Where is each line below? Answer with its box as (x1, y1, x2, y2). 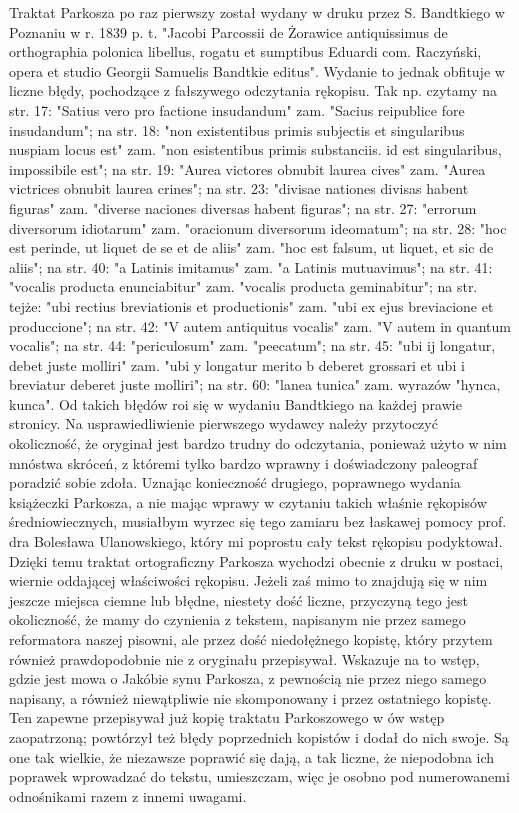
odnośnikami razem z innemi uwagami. (9, 785, 247, 806)
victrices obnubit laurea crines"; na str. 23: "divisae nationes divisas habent (9, 178, 469, 199)
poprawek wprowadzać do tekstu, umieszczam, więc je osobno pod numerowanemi (9, 766, 510, 787)
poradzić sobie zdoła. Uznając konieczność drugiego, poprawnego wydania (9, 472, 461, 493)
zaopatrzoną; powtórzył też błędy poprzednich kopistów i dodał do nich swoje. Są (9, 726, 509, 747)
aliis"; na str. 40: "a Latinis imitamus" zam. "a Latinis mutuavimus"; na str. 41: (9, 256, 493, 277)
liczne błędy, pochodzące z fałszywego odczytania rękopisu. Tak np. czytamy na (9, 80, 497, 101)
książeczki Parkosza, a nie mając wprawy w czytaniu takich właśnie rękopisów (9, 491, 487, 512)
